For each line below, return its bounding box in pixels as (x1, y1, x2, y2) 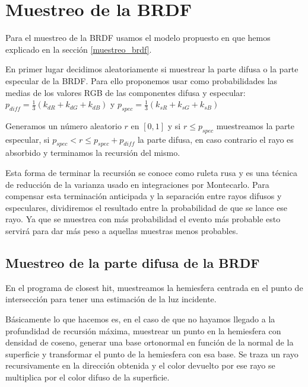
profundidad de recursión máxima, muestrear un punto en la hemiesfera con (5, 324, 281, 337)
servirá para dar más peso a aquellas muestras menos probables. (5, 225, 239, 237)
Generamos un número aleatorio (5, 119, 122, 132)
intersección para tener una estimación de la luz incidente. (5, 293, 217, 305)
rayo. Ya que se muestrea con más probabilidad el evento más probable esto (5, 213, 281, 225)
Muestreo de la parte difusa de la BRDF (5, 254, 260, 272)
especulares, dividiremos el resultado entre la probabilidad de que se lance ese (5, 201, 288, 213)
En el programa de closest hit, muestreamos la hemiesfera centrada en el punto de (5, 281, 303, 293)
